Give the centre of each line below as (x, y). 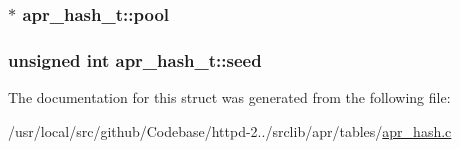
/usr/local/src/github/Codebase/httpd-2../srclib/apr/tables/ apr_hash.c (230, 130)
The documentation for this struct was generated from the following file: (229, 97)
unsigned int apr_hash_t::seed (135, 59)
